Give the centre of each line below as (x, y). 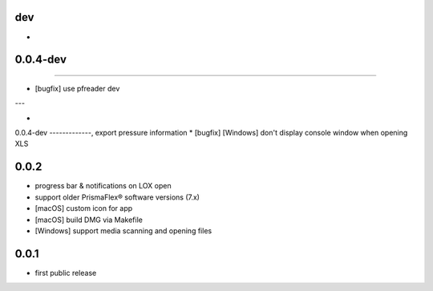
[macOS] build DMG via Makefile (89, 220)
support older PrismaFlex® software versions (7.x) (117, 197)
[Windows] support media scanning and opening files (123, 230)
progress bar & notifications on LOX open (103, 186)
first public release (66, 273)
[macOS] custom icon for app (84, 208)
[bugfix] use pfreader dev (77, 88)
